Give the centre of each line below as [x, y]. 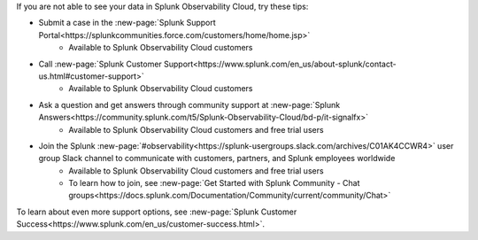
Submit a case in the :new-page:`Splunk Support [127, 23]
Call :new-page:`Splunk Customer [100, 64]
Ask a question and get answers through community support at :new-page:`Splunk [189, 105]
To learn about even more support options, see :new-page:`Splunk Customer [157, 212]
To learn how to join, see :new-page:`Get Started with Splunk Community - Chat [214, 183]
